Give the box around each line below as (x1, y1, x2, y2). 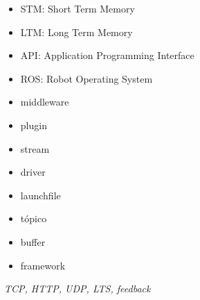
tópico (20, 211, 47, 226)
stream (20, 141, 50, 156)
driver (20, 165, 46, 179)
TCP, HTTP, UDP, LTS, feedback (4, 281, 151, 296)
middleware (20, 94, 69, 109)
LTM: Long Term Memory (20, 24, 133, 39)
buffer (20, 234, 46, 249)
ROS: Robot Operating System (20, 71, 153, 85)
